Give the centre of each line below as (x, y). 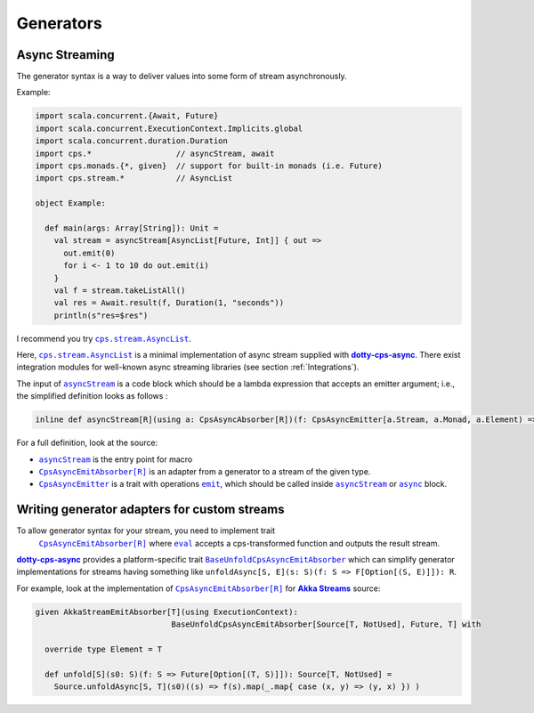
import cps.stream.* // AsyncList (134, 178)
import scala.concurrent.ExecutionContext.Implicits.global (169, 128)
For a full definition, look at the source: (87, 443)
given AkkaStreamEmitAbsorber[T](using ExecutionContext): (166, 612)
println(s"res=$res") (101, 315)
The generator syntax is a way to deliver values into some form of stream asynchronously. (182, 77)
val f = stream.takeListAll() (120, 290)
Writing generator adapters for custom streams (150, 510)
